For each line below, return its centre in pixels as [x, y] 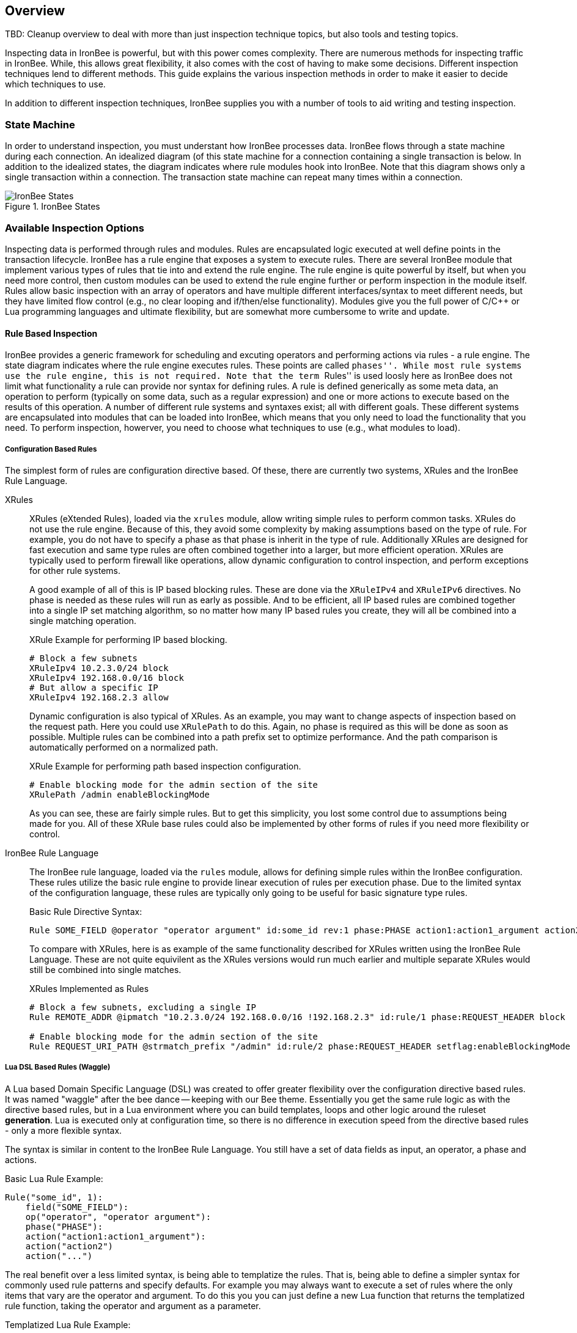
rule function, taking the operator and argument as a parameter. [133, 1305]
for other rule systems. [75, 570]
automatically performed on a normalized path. [124, 747]
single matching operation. [83, 620]
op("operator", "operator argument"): [118, 1217]
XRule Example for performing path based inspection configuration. [165, 766]
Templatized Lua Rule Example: [68, 1324]
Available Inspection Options [75, 228]
